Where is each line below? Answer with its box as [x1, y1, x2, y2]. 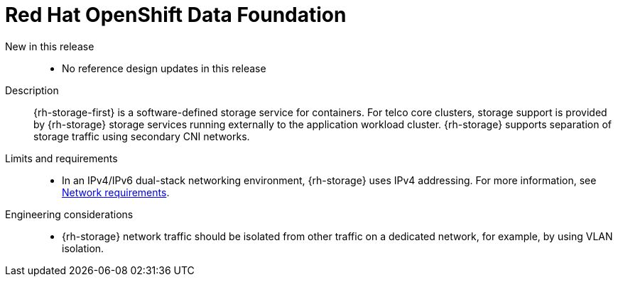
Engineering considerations [5, 208, 134, 220]
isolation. [62, 242, 104, 254]
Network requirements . [62, 186, 170, 198]
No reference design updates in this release [62, 62, 266, 74]
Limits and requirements [5, 152, 118, 164]
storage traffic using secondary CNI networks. [33, 130, 250, 142]
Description [5, 84, 59, 96]
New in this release [5, 40, 94, 52]
